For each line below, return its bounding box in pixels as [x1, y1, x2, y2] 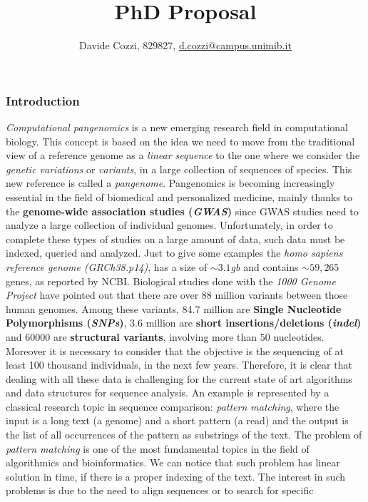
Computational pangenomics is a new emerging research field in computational [6, 120, 348, 135]
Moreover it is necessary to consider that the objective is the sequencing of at [6, 343, 344, 358]
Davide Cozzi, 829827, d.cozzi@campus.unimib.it [79, 38, 292, 53]
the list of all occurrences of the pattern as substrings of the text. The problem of [6, 427, 362, 442]
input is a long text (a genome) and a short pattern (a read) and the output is [6, 413, 349, 428]
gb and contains [230, 259, 299, 274]
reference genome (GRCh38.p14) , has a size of [6, 259, 208, 274]
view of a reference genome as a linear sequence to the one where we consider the [6, 148, 360, 163]
